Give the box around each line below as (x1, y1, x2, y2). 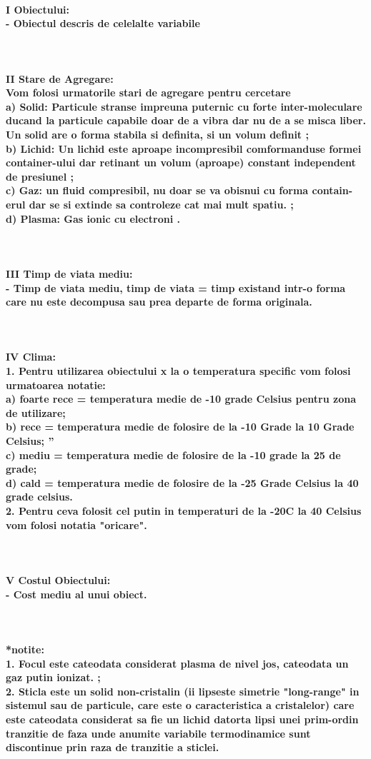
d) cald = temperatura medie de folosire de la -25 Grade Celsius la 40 (6, 475, 359, 490)
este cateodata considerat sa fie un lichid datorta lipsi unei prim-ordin (6, 711, 359, 726)
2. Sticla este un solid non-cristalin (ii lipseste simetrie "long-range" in (6, 683, 360, 698)
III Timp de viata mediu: (6, 266, 133, 281)
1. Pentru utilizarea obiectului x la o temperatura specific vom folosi (6, 363, 351, 378)
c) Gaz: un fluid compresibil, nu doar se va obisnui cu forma (6, 183, 309, 198)
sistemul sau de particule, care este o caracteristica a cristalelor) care (6, 698, 355, 713)
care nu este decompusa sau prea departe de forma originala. (6, 294, 312, 309)
